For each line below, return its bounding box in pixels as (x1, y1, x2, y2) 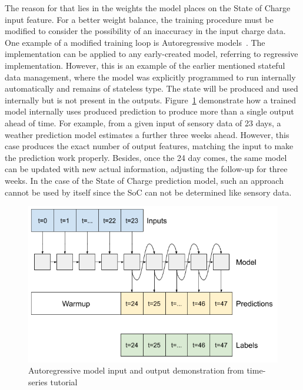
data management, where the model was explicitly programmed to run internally (5, 70, 296, 83)
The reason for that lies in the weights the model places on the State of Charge (5, 2, 291, 14)
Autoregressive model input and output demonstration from (28, 364, 244, 376)
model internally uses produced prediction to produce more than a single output (5, 105, 294, 117)
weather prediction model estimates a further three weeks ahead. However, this (5, 128, 289, 140)
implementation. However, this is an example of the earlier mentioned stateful (5, 59, 285, 71)
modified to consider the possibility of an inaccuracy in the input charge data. (5, 25, 286, 37)
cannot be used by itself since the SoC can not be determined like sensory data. (5, 186, 292, 198)
